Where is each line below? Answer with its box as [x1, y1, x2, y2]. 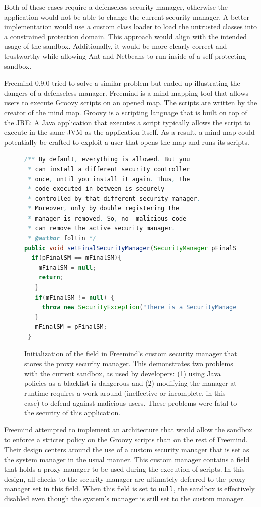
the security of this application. [24, 407, 121, 418]
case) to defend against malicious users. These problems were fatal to [24, 397, 237, 408]
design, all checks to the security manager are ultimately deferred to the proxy [4, 473, 246, 484]
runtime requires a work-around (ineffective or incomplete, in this [24, 387, 226, 398]
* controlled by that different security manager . [28, 195, 201, 202]
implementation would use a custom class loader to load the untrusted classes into [4, 21, 257, 32]
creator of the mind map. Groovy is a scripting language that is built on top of [4, 107, 247, 117]
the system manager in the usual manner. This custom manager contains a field [4, 454, 250, 464]
